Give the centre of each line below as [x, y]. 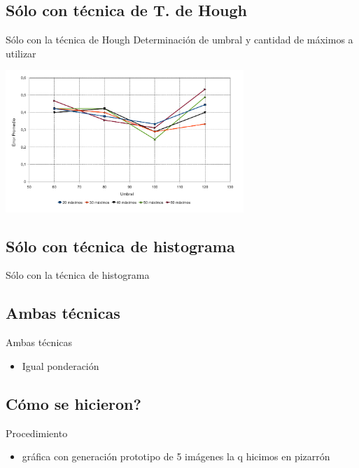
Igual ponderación [61, 365]
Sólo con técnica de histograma [120, 246]
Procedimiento [37, 433]
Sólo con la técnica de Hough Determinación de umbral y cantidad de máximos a [179, 40]
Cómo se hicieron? [73, 403]
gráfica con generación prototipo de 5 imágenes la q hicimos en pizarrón [176, 456]
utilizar [21, 53]
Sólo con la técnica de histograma [78, 275]
